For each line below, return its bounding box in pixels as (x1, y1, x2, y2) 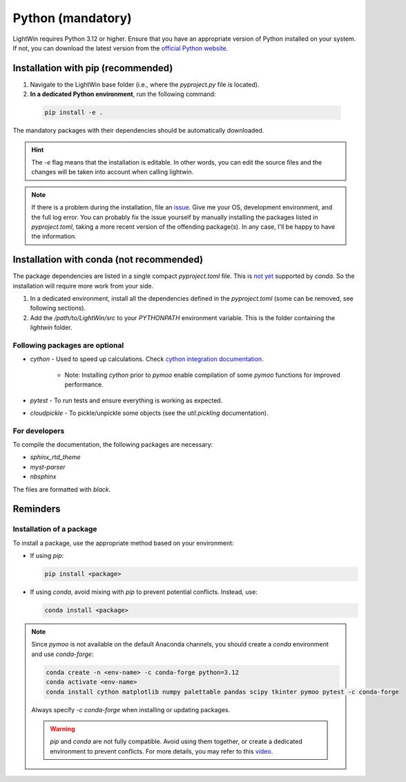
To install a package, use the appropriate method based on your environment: (12, 539, 234, 547)
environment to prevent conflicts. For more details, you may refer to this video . (50, 747, 273, 755)
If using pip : (30, 552, 64, 560)
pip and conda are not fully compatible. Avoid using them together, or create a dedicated (50, 737, 303, 746)
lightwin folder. (30, 324, 72, 332)
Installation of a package (12, 524, 97, 534)
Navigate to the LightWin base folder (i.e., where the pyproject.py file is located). (30, 80, 260, 89)
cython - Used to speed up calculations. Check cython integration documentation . (30, 355, 264, 363)
